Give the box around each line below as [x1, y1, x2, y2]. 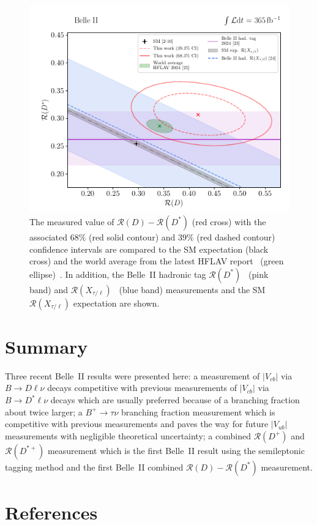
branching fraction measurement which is [121, 405, 275, 418]
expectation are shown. [73, 296, 160, 309]
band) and [29, 283, 69, 296]
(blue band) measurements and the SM [119, 283, 266, 296]
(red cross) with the [192, 215, 266, 228]
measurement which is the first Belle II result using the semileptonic [47, 444, 305, 456]
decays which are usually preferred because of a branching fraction [50, 393, 300, 406]
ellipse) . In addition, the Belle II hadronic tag [29, 267, 206, 280]
